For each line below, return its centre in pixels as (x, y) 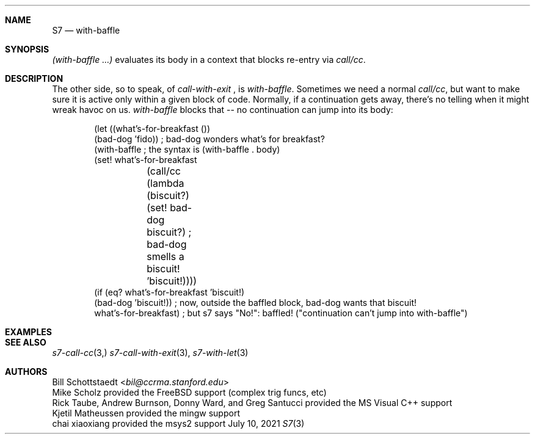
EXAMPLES (28, 332)
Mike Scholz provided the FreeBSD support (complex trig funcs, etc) (189, 392)
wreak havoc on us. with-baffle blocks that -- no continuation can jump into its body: (223, 110)
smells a (166, 256)
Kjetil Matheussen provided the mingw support (146, 413)
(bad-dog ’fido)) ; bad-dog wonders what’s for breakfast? (209, 139)
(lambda (166, 183)
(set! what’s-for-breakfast (146, 160)
